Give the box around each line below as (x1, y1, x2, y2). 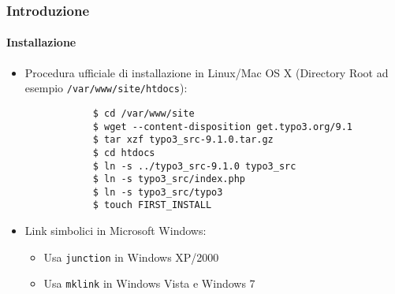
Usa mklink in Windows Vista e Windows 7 (43, 275, 255, 292)
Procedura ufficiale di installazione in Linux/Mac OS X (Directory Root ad (24, 64, 389, 80)
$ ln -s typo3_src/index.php (92, 173, 245, 185)
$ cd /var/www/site (92, 107, 195, 119)
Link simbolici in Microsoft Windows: (24, 222, 207, 239)
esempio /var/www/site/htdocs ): (24, 80, 188, 96)
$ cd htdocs (92, 147, 155, 158)
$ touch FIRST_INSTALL (92, 199, 212, 211)
